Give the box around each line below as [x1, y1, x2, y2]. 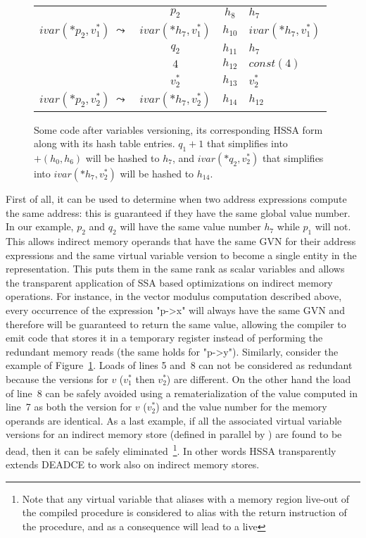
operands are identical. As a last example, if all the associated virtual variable [6, 413, 342, 427]
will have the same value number [120, 219, 261, 234]
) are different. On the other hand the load [166, 371, 351, 386]
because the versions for [6, 371, 108, 386]
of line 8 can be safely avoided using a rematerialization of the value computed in [6, 385, 358, 400]
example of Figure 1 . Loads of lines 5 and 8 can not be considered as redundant [6, 358, 353, 373]
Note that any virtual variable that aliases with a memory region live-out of [22, 491, 350, 506]
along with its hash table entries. [34, 136, 175, 151]
